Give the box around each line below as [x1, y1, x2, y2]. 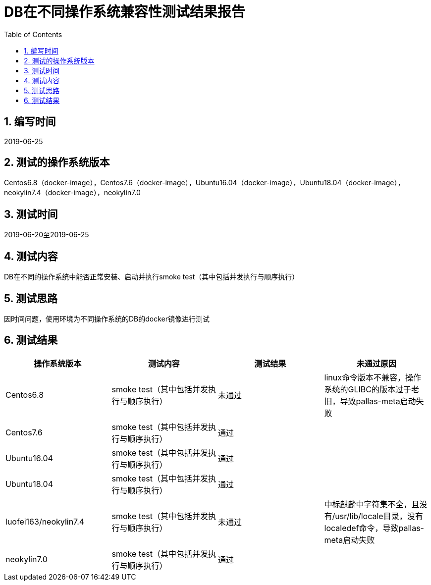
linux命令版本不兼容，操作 [324, 372, 421, 382]
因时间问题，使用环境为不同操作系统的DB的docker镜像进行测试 [4, 314, 210, 323]
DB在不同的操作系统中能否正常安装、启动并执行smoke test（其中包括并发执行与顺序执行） [4, 272, 299, 281]
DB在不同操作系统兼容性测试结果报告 [4, 3, 245, 20]
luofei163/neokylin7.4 [5, 516, 85, 527]
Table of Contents [4, 30, 62, 39]
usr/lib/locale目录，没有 [335, 511, 423, 521]
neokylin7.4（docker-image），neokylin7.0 [4, 188, 141, 197]
